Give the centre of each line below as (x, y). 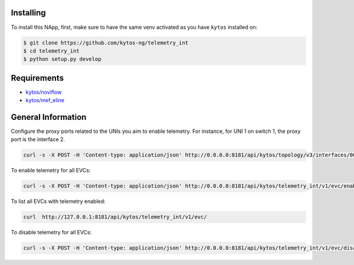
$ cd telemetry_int (51, 51)
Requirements (37, 78)
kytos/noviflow (44, 92)
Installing (29, 13)
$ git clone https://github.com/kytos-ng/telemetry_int (106, 42)
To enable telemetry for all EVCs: (51, 171)
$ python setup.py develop (62, 59)
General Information (49, 117)
